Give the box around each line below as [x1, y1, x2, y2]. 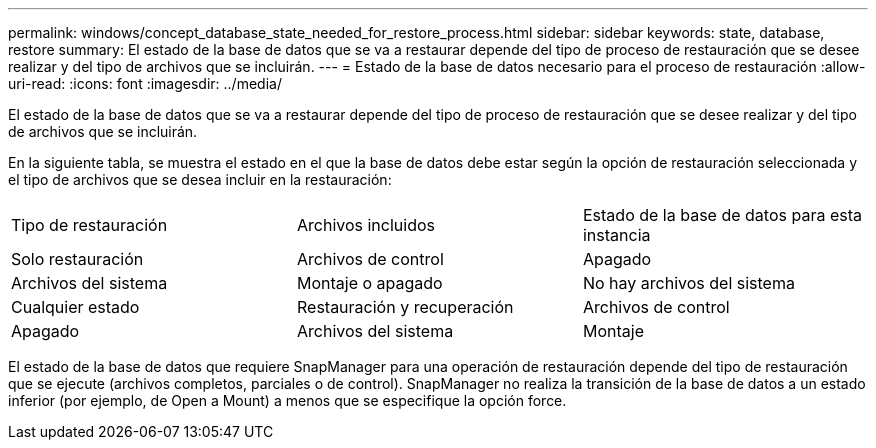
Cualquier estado [11, 297, 140, 317]
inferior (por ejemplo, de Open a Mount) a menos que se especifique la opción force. [8, 392, 567, 409]
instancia [582, 225, 651, 245]
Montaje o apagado [296, 273, 443, 293]
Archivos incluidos [296, 215, 435, 235]
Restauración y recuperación [296, 297, 514, 317]
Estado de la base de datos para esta [582, 205, 862, 225]
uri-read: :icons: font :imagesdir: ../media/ [8, 75, 282, 92]
